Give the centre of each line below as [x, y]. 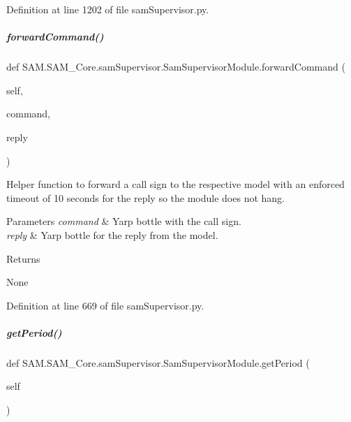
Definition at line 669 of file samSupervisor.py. [105, 305]
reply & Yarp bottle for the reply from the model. [112, 234]
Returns [23, 258]
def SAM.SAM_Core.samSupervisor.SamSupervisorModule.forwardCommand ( [176, 67]
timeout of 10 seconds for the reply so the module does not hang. [145, 197]
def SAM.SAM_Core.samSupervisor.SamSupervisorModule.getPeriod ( [158, 362]
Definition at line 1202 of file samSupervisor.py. [108, 9]
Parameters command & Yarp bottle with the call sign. [124, 221]
